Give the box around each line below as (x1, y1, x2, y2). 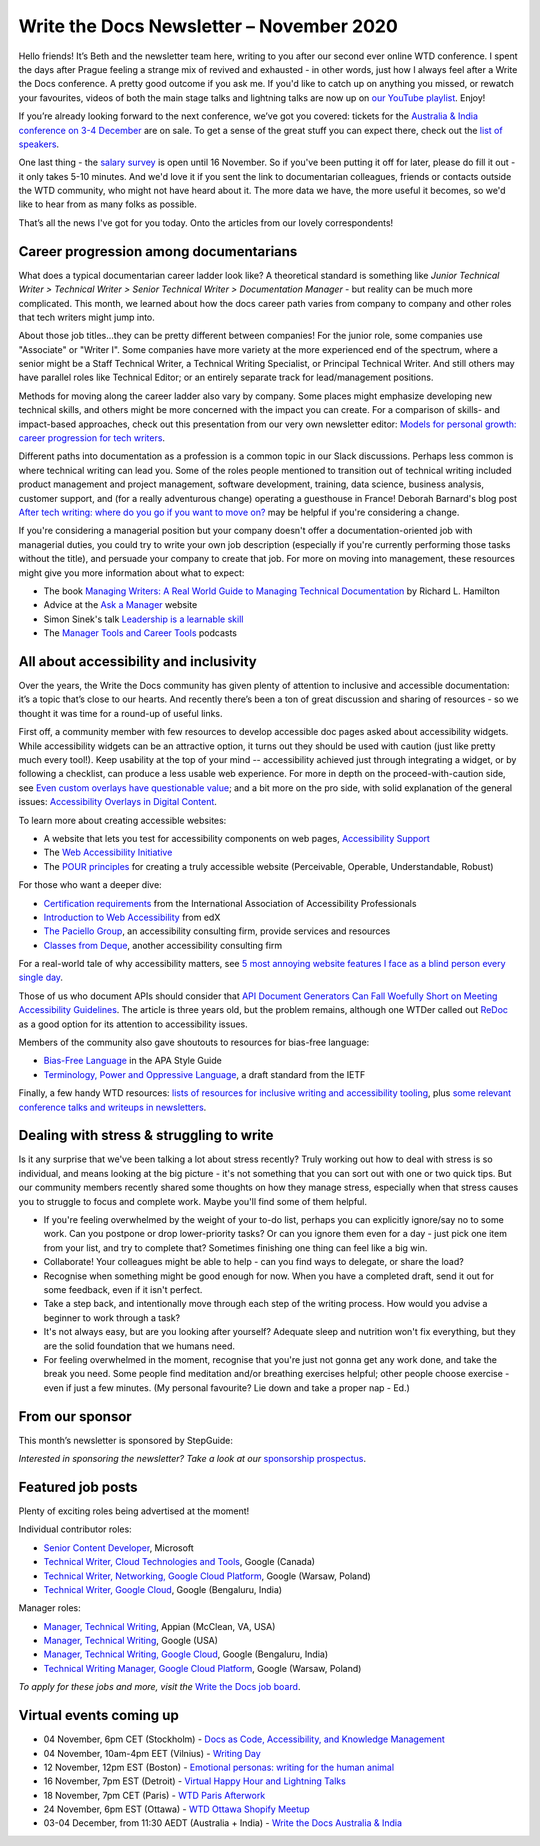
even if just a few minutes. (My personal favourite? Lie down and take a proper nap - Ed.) (43, 1381, 410, 1394)
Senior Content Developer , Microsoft (43, 1541, 194, 1554)
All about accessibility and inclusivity (18, 653, 257, 670)
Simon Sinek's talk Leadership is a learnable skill (43, 613, 244, 625)
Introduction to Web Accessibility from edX (43, 911, 221, 923)
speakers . (18, 138, 60, 150)
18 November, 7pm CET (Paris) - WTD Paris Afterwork (43, 1789, 266, 1801)
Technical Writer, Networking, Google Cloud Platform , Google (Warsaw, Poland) (43, 1570, 372, 1582)
